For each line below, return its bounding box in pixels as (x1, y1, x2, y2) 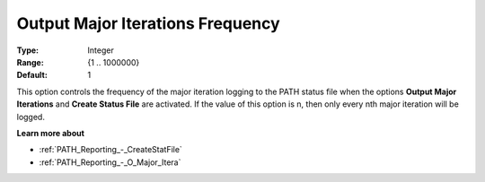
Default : (16, 70, 48, 81)
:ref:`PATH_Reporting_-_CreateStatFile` (39, 144, 183, 155)
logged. (16, 111, 45, 122)
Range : (16, 56, 44, 67)
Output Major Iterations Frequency (16, 13, 280, 33)
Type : (16, 45, 40, 56)
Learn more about (16, 127, 85, 138)
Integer (87, 45, 114, 56)
